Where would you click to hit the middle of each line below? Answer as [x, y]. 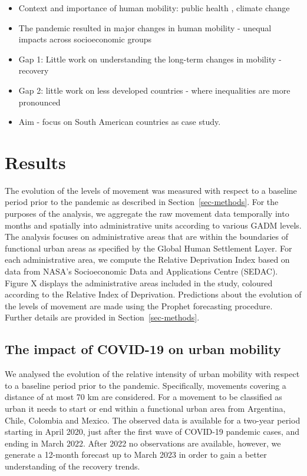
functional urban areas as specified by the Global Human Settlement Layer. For [148, 248]
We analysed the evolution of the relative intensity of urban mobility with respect [152, 374]
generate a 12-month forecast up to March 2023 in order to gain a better [136, 454]
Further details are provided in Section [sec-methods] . [102, 317]
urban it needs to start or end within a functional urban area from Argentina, [145, 408]
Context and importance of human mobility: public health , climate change [154, 8]
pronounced [39, 102]
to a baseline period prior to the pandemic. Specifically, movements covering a [146, 385]
